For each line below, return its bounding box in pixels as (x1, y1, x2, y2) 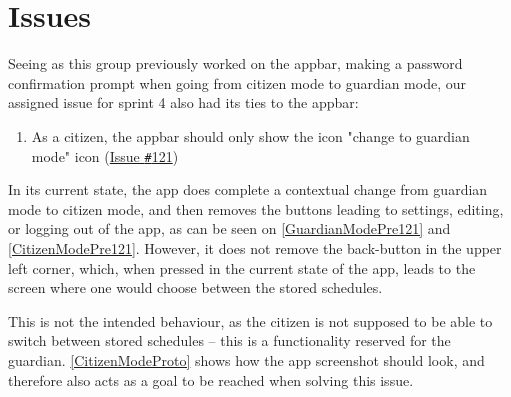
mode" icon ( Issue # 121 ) (31, 145, 179, 166)
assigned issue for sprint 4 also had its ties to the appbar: (8, 92, 359, 113)
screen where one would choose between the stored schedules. (8, 277, 383, 298)
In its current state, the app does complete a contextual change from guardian (8, 179, 488, 200)
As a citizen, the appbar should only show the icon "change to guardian (31, 125, 470, 146)
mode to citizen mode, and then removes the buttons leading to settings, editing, (8, 198, 504, 219)
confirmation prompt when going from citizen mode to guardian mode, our (8, 72, 466, 93)
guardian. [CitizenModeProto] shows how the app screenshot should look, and (8, 349, 485, 370)
